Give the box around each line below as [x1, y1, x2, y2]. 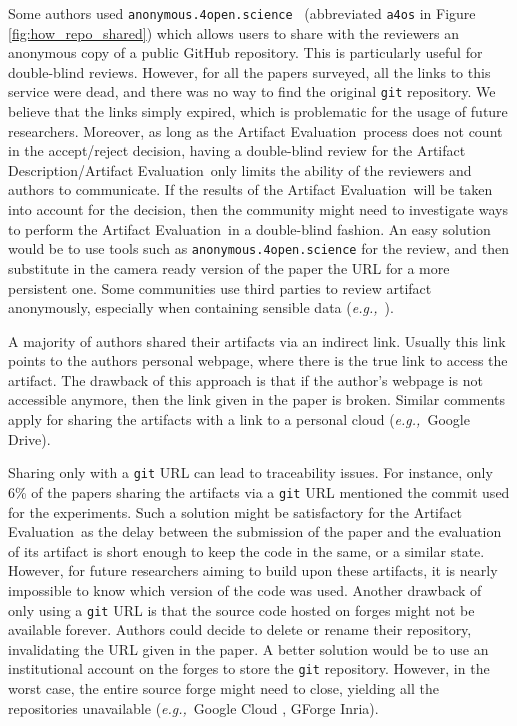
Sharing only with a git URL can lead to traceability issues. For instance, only [8, 462, 493, 483]
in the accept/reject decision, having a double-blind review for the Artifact [8, 140, 466, 161]
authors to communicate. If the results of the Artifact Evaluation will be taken [8, 179, 493, 200]
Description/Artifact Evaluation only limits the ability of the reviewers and [8, 159, 472, 180]
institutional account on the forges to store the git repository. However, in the [8, 658, 490, 679]
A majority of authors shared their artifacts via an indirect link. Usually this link [8, 330, 506, 351]
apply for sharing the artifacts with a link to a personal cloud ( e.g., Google [8, 409, 470, 430]
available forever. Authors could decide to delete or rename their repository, [8, 619, 472, 640]
